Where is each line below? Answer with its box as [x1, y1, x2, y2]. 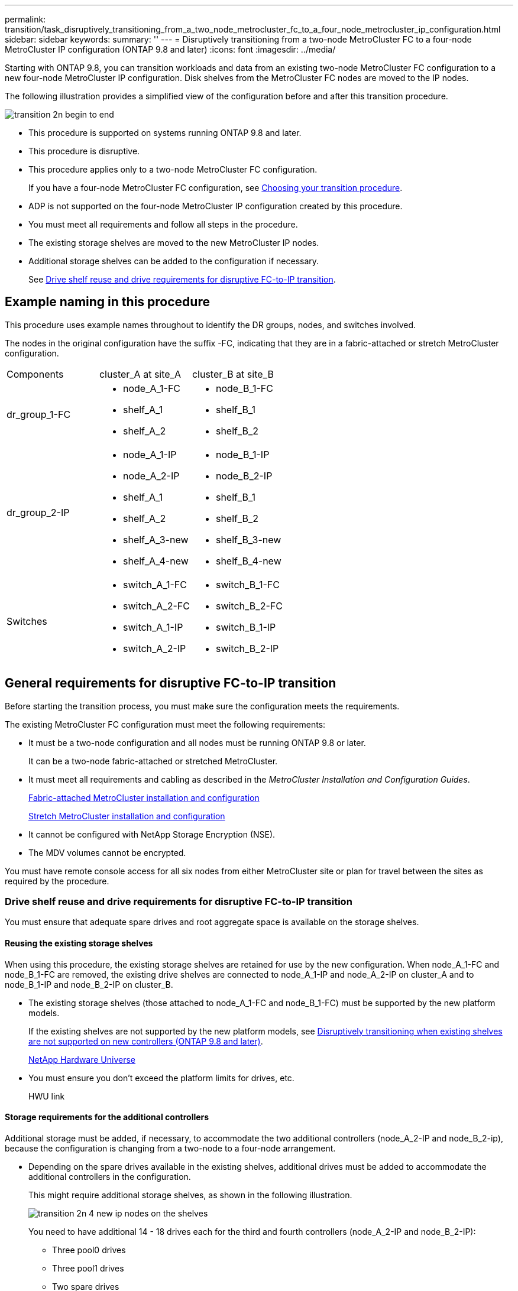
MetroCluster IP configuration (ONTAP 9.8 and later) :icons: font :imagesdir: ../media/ [5, 44, 336, 54]
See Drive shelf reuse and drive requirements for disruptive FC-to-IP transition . [28, 274, 336, 284]
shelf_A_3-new [122, 533, 189, 546]
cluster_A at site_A [99, 368, 181, 380]
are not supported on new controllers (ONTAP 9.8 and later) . [28, 1036, 263, 1046]
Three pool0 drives [52, 1244, 126, 1255]
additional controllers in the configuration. [28, 1171, 191, 1182]
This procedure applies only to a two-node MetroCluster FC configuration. [28, 164, 318, 174]
